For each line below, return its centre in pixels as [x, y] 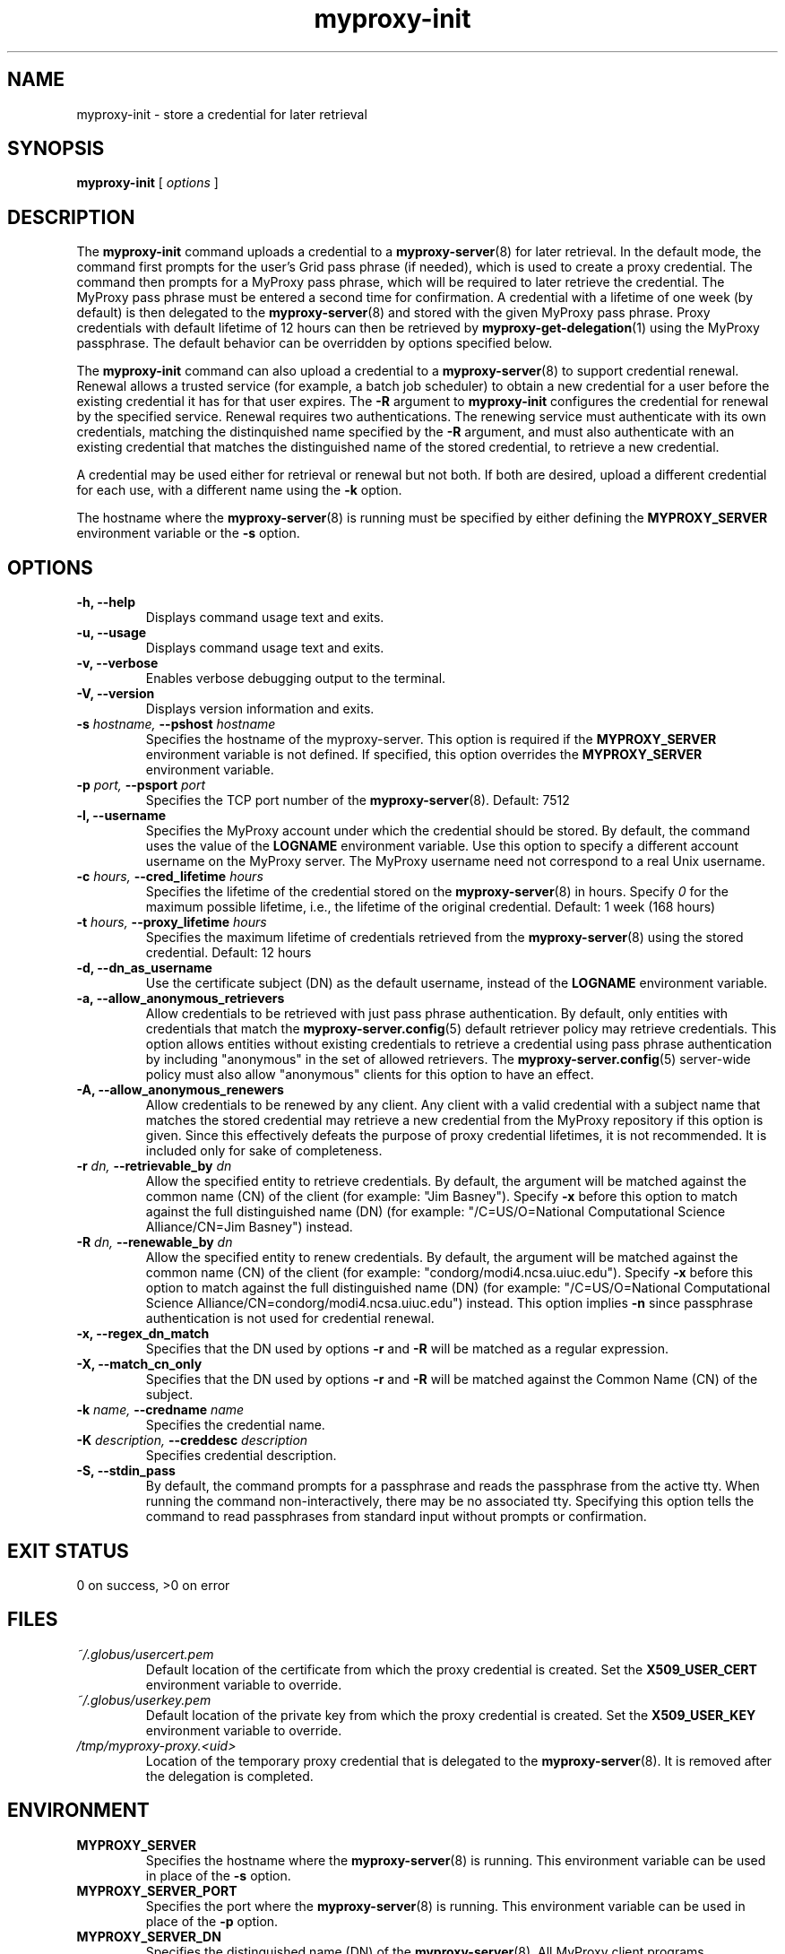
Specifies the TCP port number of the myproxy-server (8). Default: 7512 [358, 800]
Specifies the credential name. [235, 1425]
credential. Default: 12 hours [229, 953]
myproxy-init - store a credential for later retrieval [222, 114]
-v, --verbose [117, 663]
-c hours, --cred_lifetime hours [170, 877]
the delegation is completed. [229, 1776]
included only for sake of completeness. [264, 1151]
